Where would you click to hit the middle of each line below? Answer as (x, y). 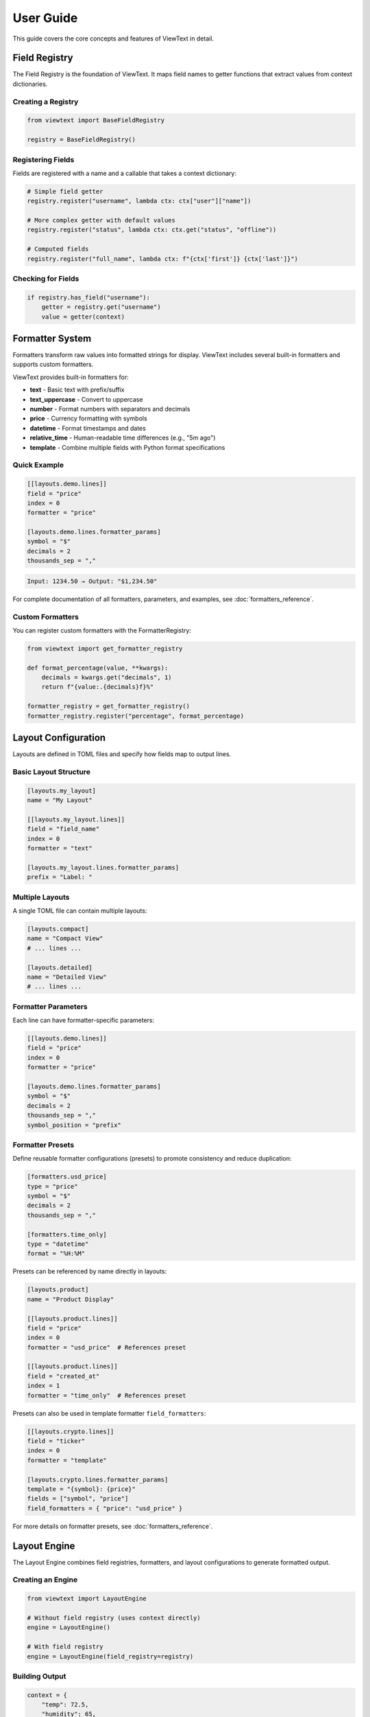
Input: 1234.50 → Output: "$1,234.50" (92, 581)
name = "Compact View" (65, 939)
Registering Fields (44, 159)
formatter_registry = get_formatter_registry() (108, 706)
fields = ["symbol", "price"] (78, 1499)
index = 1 (44, 1386)
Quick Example (38, 465)
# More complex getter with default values (101, 220)
